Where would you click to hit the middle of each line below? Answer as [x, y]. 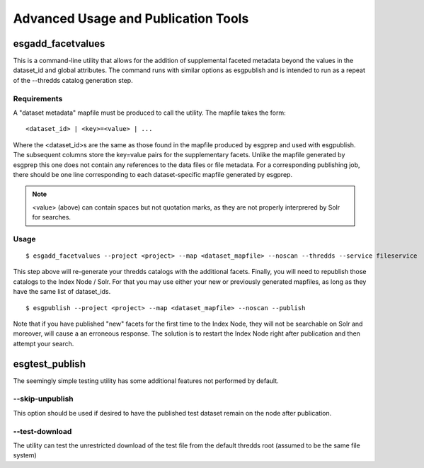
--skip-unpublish [43, 399]
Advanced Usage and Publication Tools [131, 18]
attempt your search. [44, 343]
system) [25, 455]
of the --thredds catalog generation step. [73, 80]
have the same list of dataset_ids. [62, 292]
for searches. [51, 217]
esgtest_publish [50, 364]
